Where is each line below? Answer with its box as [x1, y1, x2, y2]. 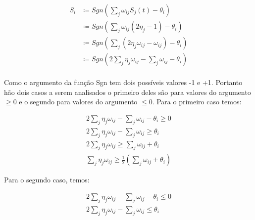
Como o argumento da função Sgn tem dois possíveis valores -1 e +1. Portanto [4, 77, 243, 88]
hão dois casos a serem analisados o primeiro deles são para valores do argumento [4, 87, 251, 97]
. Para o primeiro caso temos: [152, 96, 242, 107]
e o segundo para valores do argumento [19, 96, 138, 107]
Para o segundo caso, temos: [4, 175, 90, 185]
